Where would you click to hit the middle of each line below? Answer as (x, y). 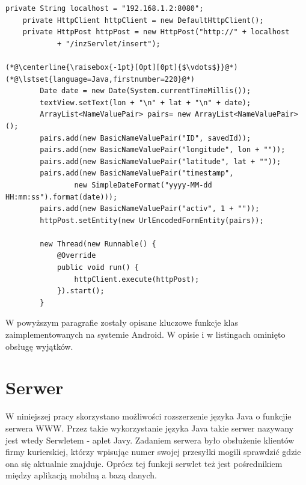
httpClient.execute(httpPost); (137, 279)
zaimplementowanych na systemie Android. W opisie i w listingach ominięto (145, 334)
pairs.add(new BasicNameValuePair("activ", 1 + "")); (150, 209)
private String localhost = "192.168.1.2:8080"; (105, 8)
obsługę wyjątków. (39, 346)
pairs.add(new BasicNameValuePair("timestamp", (137, 173)
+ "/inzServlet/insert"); (109, 44)
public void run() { (98, 268)
